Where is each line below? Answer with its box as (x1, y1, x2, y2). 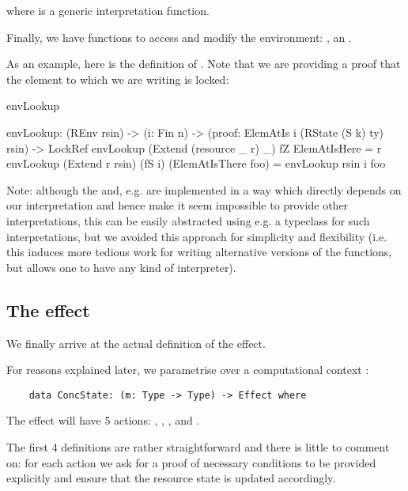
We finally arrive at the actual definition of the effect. (6, 334, 266, 351)
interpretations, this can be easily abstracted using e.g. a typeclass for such (6, 212, 370, 229)
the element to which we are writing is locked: (6, 70, 229, 87)
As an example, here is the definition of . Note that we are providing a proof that (6, 55, 401, 72)
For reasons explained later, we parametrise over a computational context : (6, 361, 369, 378)
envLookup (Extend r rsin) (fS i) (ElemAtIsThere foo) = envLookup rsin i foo (6, 155, 386, 172)
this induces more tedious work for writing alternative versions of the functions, (6, 244, 392, 260)
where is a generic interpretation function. (6, 2, 210, 18)
